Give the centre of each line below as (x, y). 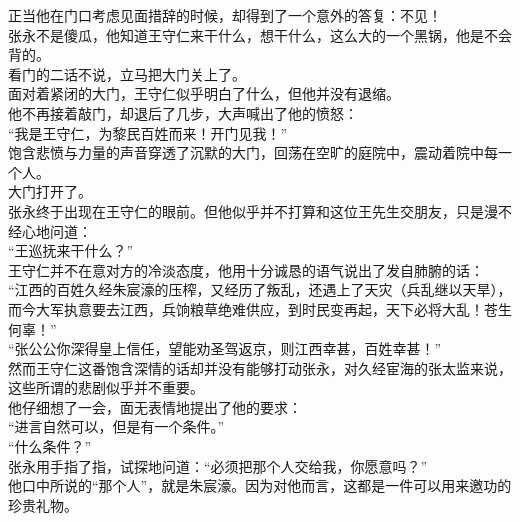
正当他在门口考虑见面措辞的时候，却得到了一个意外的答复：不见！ (225, 15)
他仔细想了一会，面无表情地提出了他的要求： (155, 406)
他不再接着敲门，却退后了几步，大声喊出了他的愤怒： (183, 112)
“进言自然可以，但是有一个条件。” (116, 426)
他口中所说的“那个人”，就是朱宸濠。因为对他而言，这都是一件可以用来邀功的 (260, 485)
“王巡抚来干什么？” (71, 250)
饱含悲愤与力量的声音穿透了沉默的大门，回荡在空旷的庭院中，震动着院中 (246, 152)
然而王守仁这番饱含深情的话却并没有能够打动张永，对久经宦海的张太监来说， (260, 367)
